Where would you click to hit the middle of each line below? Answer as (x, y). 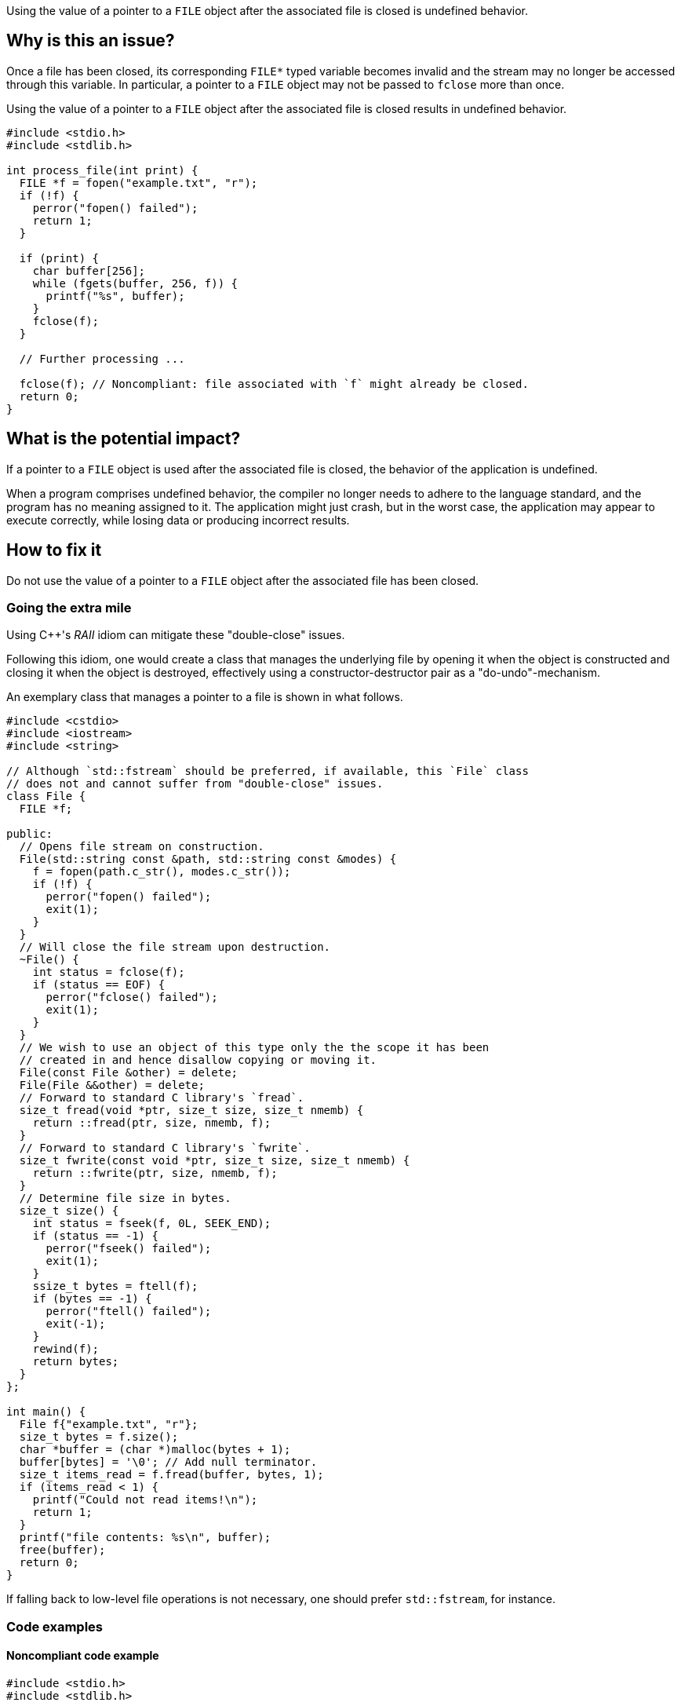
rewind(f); (66, 1349)
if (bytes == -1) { (92, 1299)
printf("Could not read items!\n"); (145, 1500)
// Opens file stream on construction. (142, 847)
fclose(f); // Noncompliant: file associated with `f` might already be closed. (274, 384)
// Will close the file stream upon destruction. (175, 947)
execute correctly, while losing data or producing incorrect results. (178, 520)
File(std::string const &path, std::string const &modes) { (208, 859)
